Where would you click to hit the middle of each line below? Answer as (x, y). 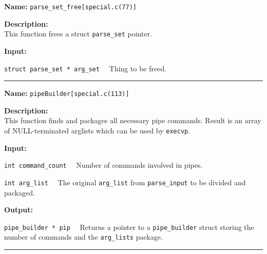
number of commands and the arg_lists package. (83, 237)
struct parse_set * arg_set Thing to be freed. (85, 68)
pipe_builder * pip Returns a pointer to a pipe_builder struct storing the (129, 227)
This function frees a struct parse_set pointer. (78, 34)
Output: (18, 210)
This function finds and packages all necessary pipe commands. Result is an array (133, 120)
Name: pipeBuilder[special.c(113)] (67, 93)
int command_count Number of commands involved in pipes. (103, 165)
